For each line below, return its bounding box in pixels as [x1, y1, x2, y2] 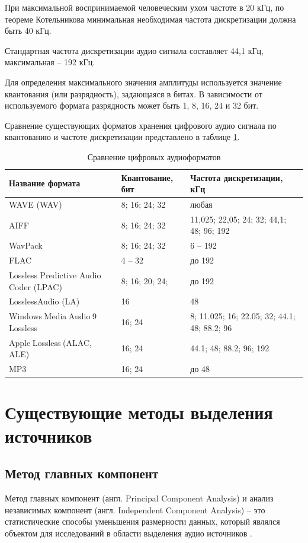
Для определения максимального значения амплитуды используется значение [5, 75, 282, 88]
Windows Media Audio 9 [9, 310, 97, 322]
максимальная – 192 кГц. [5, 56, 95, 68]
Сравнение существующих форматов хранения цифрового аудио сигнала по [5, 119, 277, 131]
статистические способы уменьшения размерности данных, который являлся [5, 515, 280, 528]
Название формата [9, 177, 81, 189]
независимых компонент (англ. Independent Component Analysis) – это [5, 503, 265, 516]
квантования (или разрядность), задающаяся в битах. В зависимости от [5, 87, 262, 100]
